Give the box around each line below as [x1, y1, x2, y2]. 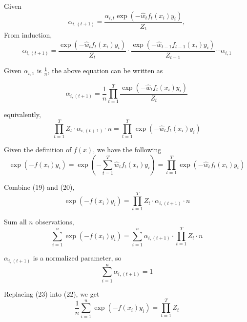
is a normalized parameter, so [33, 253, 122, 263]
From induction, [4, 30, 52, 40]
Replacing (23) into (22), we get [4, 288, 100, 299]
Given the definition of [4, 144, 72, 155]
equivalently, [4, 109, 41, 120]
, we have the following [93, 144, 162, 155]
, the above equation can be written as [47, 65, 163, 76]
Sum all [4, 217, 27, 227]
